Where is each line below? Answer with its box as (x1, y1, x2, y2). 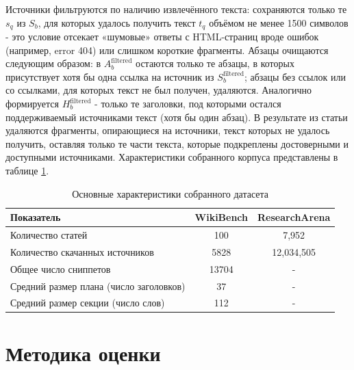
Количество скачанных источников (10, 244, 154, 259)
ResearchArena (257, 210, 331, 224)
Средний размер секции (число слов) (10, 295, 165, 310)
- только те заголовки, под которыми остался (94, 96, 281, 111)
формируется (5, 96, 59, 111)
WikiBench (194, 210, 249, 224)
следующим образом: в (5, 56, 101, 70)
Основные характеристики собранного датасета (72, 186, 269, 200)
